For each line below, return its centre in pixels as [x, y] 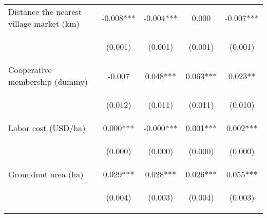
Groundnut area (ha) [46, 174]
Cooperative [30, 70]
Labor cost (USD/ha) [47, 128]
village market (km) [44, 23]
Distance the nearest [45, 12]
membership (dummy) [48, 81]
